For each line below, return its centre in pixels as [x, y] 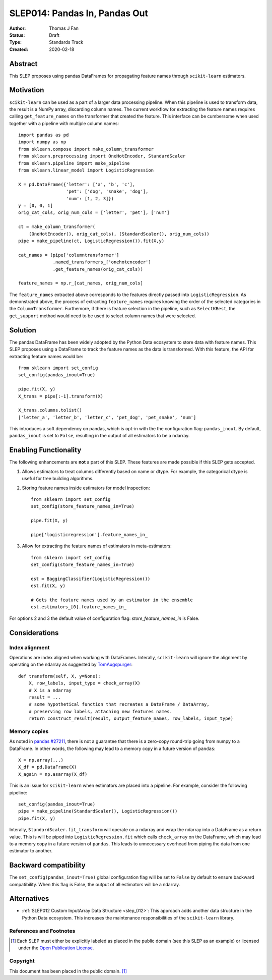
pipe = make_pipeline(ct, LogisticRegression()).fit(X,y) [91, 241]
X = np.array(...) [41, 760]
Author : [18, 28]
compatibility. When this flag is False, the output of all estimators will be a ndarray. [95, 884]
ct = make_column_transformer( [57, 227]
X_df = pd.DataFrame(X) [48, 767]
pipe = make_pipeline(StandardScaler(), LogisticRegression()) [98, 811]
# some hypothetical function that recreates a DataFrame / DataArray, [119, 704]
